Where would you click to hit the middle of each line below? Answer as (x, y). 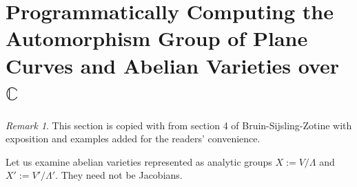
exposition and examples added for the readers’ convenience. (133, 139)
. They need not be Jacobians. (119, 175)
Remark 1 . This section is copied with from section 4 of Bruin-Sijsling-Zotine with (179, 125)
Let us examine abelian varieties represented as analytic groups (139, 161)
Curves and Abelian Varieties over (173, 65)
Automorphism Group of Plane (157, 38)
